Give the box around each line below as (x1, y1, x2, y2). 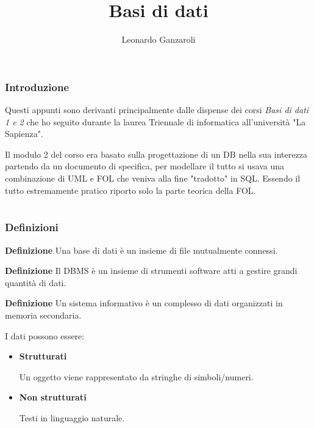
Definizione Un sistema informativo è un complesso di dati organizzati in (5, 297, 283, 309)
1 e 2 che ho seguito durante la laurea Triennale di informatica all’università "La (5, 115, 306, 128)
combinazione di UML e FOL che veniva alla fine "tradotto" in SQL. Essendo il (5, 171, 301, 184)
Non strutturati (19, 391, 87, 404)
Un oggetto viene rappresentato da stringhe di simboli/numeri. (19, 370, 254, 383)
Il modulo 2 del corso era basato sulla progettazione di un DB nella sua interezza (5, 147, 307, 160)
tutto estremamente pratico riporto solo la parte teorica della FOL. (5, 183, 256, 196)
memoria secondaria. (5, 309, 82, 322)
